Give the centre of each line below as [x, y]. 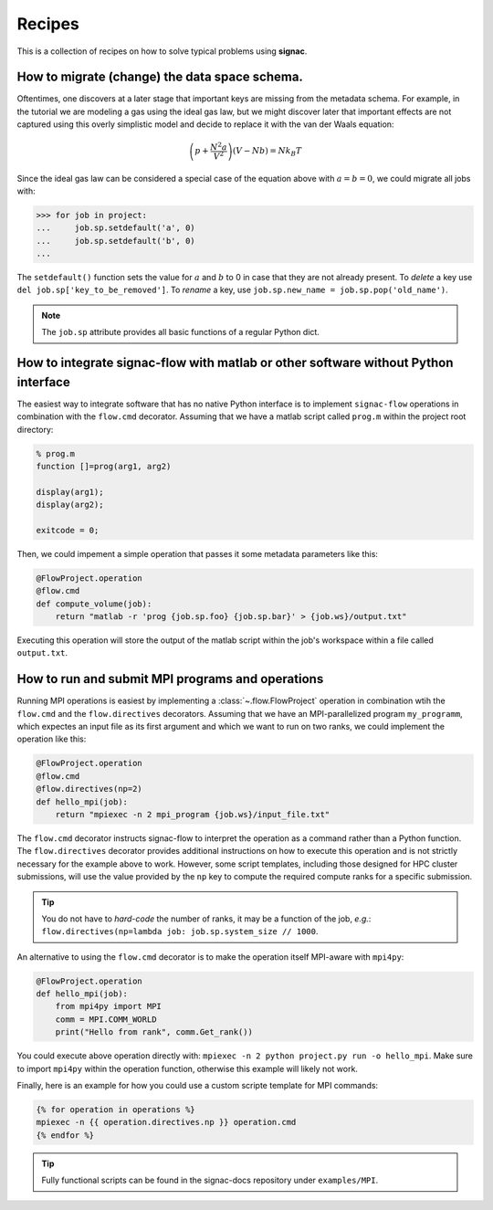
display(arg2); [70, 505]
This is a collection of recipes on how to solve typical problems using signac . [162, 51]
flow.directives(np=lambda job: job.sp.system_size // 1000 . [180, 931]
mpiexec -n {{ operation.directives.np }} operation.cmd [166, 1122]
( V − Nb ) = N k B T [267, 153]
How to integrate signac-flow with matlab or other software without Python [235, 363]
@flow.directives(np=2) [89, 789]
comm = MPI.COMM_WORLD [106, 1019]
